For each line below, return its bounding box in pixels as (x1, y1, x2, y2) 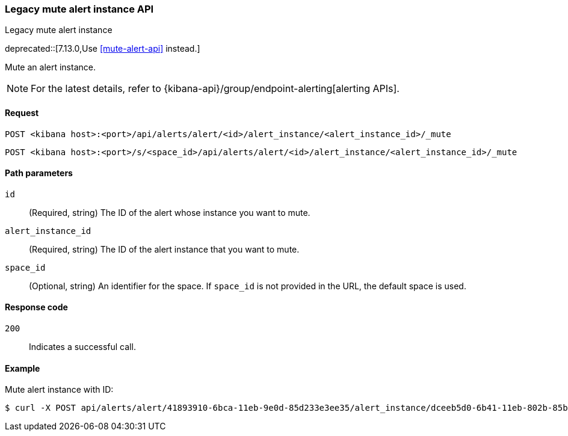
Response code (5, 302, 68, 313)
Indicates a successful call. (29, 342, 136, 352)
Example (5, 363, 40, 373)
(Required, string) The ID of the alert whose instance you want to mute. (29, 207, 310, 218)
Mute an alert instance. (5, 62, 96, 73)
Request (5, 107, 39, 118)
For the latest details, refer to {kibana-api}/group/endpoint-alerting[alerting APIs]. (31, 82, 400, 95)
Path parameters (5, 168, 73, 179)
